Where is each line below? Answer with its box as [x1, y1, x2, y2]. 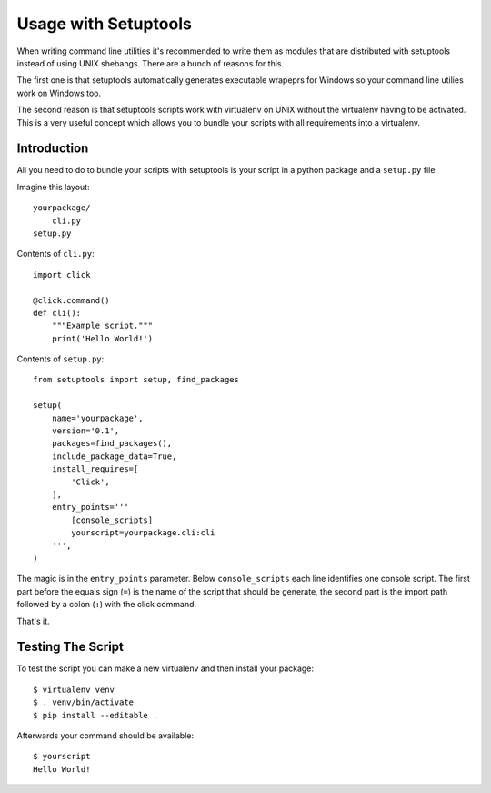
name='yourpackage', [51, 412, 144, 423]
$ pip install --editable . [33, 710, 158, 720]
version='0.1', [51, 426, 120, 436]
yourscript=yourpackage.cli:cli [71, 528, 215, 538]
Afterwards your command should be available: [16, 729, 195, 741]
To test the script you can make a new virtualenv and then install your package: [16, 663, 314, 674]
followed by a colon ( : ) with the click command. [16, 599, 197, 610]
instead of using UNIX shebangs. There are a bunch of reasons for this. [16, 57, 285, 68]
